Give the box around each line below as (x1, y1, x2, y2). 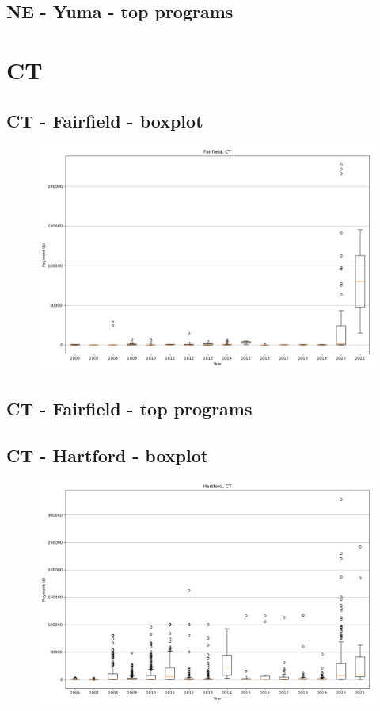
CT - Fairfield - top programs (6, 396, 253, 420)
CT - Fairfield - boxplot (6, 108, 203, 132)
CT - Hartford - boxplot (6, 442, 209, 467)
